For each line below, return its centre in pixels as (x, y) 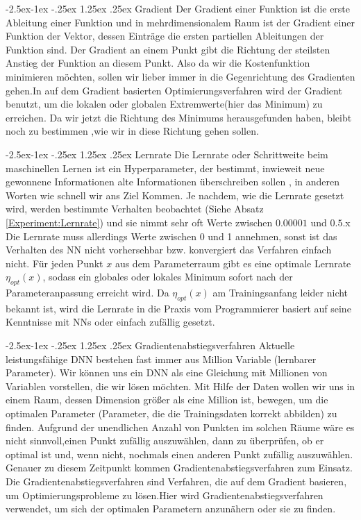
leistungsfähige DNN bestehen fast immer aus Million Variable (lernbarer (161, 359)
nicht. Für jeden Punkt (54, 263)
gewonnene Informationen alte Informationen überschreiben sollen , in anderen (173, 182)
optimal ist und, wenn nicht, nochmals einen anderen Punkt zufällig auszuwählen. (179, 454)
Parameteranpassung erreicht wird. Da (87, 293)
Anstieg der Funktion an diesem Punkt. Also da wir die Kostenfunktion (158, 63)
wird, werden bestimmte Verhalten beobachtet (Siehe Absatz (135, 209)
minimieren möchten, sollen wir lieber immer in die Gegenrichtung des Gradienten (180, 76)
